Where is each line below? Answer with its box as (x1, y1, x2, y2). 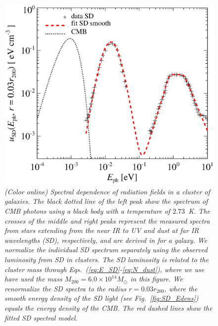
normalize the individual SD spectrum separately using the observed (4, 244, 208, 255)
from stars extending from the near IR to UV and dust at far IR (4, 225, 199, 235)
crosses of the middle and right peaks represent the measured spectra (4, 215, 210, 226)
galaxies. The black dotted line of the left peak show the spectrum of (4, 196, 208, 206)
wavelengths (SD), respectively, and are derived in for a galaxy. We (4, 234, 208, 245)
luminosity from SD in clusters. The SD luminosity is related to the (4, 254, 209, 264)
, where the (164, 283, 198, 293)
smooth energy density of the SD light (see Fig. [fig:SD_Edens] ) (4, 293, 199, 303)
